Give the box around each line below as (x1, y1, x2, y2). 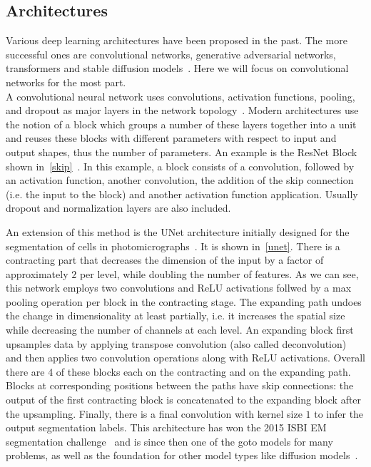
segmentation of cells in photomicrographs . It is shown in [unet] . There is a (6, 238, 340, 253)
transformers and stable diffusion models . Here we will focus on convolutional (6, 61, 349, 76)
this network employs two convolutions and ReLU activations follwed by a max (6, 280, 352, 295)
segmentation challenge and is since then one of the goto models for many (6, 433, 333, 448)
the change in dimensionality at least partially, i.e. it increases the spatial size (6, 308, 345, 323)
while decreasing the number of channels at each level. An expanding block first (6, 322, 354, 337)
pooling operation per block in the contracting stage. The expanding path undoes (6, 294, 362, 309)
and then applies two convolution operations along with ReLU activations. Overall (6, 350, 365, 365)
